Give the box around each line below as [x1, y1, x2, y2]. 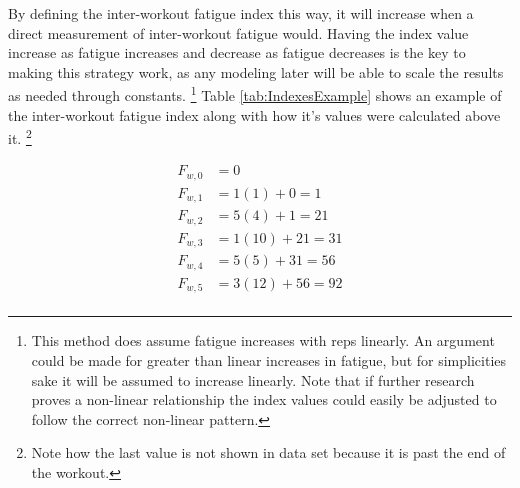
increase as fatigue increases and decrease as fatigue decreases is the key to [8, 42, 466, 63]
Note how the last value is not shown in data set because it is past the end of [31, 442, 506, 463]
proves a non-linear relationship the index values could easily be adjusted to [31, 389, 497, 410]
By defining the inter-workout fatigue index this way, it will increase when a [8, 3, 474, 23]
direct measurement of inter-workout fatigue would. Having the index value [8, 22, 469, 43]
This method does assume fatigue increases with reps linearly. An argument [31, 330, 495, 351]
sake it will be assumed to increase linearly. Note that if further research [31, 369, 475, 390]
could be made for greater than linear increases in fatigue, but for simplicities [31, 350, 507, 370]
